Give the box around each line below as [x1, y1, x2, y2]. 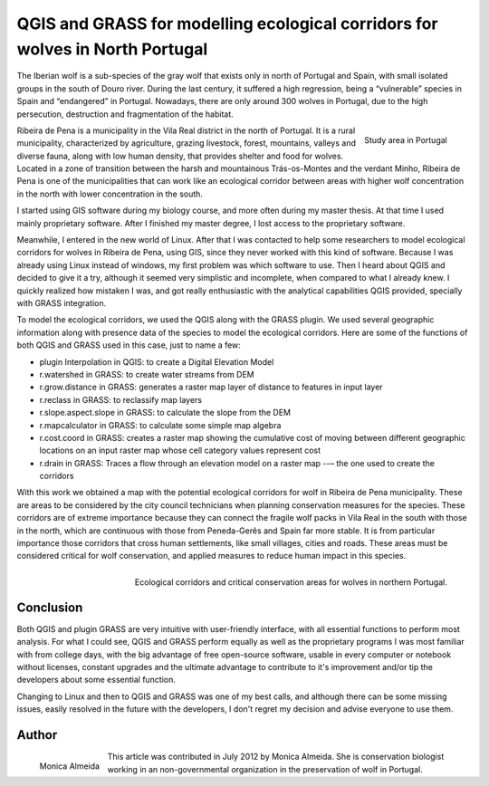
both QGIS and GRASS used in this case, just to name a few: [16, 340, 242, 350]
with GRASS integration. [16, 297, 107, 308]
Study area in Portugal [363, 134, 447, 145]
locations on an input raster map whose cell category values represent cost [39, 445, 321, 456]
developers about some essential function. [16, 675, 177, 685]
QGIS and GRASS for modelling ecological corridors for [16, 14, 438, 34]
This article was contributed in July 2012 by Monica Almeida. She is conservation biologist [107, 752, 445, 762]
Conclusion [16, 599, 83, 615]
